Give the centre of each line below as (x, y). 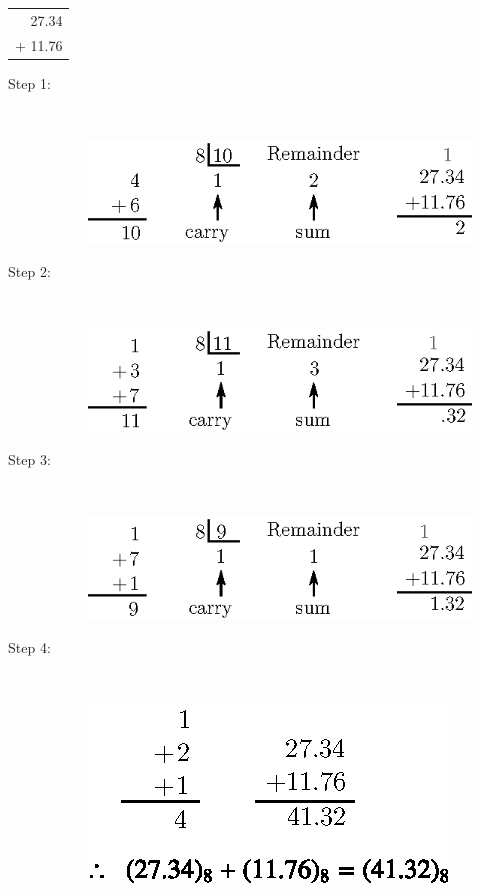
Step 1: (29, 82)
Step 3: (29, 458)
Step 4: (29, 646)
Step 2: (29, 270)
